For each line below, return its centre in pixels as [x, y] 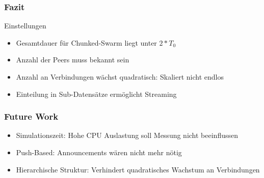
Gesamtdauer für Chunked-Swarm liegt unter [86, 42]
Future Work [31, 116]
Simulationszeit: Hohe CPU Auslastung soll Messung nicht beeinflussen [127, 135]
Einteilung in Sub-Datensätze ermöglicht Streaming [96, 94]
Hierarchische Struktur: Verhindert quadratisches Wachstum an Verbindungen [138, 169]
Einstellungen [25, 26]
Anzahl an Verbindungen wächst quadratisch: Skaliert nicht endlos [120, 77]
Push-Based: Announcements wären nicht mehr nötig [99, 152]
